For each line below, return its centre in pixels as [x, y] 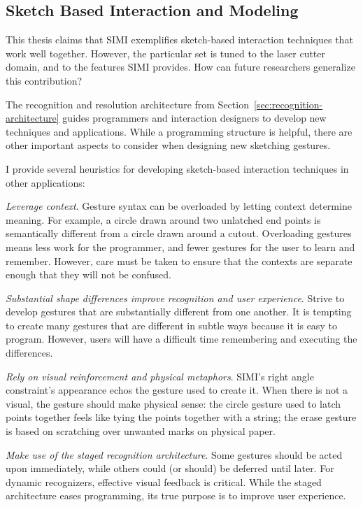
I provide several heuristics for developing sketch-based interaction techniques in [177, 168]
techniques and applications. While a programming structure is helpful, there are [179, 131]
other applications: [45, 182]
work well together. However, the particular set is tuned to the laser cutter [166, 53]
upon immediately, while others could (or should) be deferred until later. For [170, 468]
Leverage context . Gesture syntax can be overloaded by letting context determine [179, 206]
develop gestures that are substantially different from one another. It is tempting [179, 312]
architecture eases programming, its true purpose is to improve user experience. [176, 495]
